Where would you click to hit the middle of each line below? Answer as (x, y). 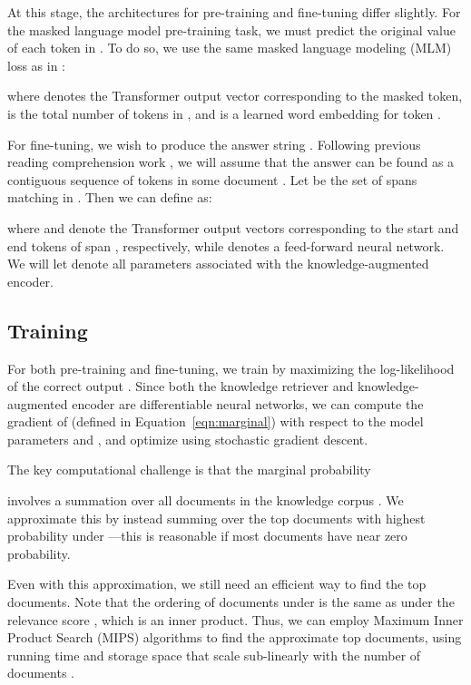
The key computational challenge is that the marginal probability (189, 470)
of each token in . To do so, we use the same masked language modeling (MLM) (230, 48)
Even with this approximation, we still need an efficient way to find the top (217, 584)
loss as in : (37, 65)
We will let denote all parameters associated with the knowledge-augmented (218, 264)
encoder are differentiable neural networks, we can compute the (248, 403)
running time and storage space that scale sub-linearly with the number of (214, 655)
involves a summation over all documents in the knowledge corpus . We (206, 500)
